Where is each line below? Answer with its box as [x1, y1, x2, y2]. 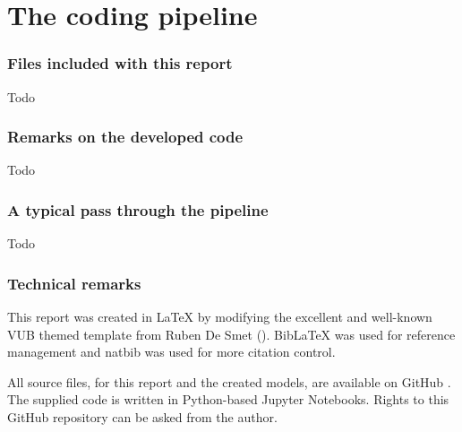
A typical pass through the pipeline [7, 198, 269, 220]
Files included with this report [7, 52, 233, 74]
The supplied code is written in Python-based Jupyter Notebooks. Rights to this [7, 390, 449, 409]
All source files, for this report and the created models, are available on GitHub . [7, 372, 451, 391]
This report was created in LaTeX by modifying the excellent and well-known [7, 307, 432, 326]
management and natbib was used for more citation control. [7, 342, 336, 361]
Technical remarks [7, 272, 141, 294]
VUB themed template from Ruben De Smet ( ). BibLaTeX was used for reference [7, 324, 456, 343]
